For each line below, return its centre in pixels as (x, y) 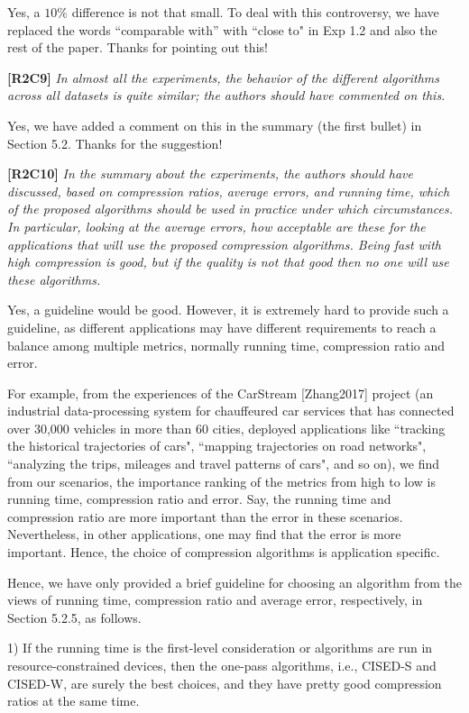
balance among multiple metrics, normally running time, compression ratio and (226, 345)
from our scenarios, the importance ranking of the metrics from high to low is (222, 481)
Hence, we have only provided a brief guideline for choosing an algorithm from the (234, 582)
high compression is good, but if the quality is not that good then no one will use (228, 262)
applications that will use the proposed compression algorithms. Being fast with (224, 244)
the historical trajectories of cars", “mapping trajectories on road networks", (217, 446)
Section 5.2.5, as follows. (74, 617)
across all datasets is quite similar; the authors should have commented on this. (226, 95)
